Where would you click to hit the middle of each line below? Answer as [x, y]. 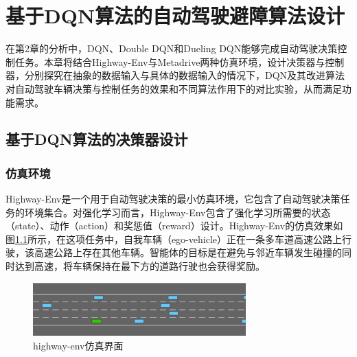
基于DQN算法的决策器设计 [97, 139]
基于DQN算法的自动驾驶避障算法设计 [175, 15]
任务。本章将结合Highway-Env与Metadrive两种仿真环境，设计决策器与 [170, 61]
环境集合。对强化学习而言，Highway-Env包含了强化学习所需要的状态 [177, 212]
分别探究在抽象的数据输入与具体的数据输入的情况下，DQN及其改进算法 [185, 75]
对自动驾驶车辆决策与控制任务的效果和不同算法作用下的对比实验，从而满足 [174, 88]
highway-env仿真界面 [78, 345]
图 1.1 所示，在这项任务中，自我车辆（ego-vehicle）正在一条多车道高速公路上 [174, 239]
